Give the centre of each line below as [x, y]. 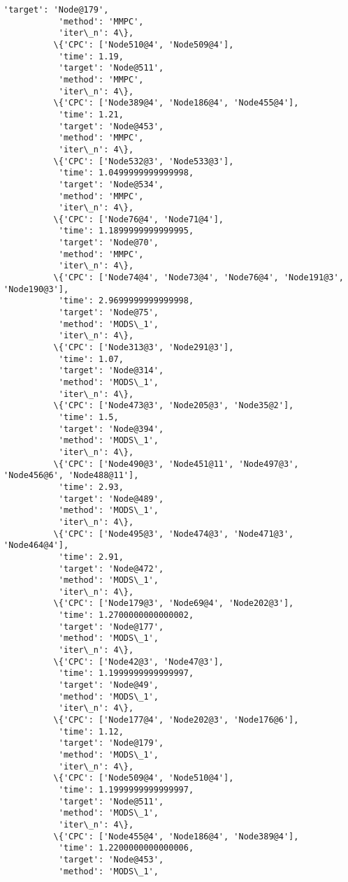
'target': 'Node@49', [108, 685]
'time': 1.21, [91, 114]
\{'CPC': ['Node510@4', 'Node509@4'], [144, 44]
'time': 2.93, [91, 487]
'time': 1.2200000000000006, [126, 848]
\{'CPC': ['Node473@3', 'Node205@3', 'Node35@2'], [174, 406]
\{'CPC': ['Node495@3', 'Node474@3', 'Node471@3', [174, 534]
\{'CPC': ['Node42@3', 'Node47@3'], [138, 661]
